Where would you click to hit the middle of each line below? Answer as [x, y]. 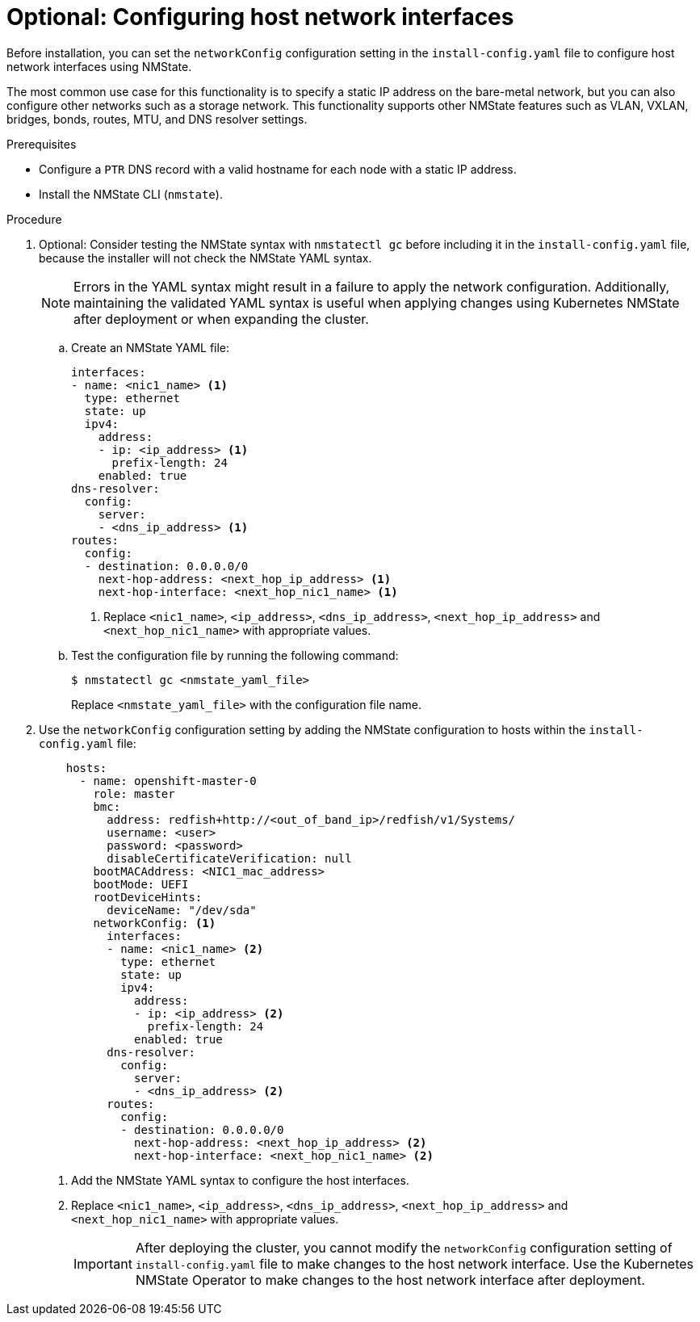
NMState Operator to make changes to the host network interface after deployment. [390, 1280]
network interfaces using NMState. [99, 66]
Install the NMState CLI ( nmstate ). [131, 194]
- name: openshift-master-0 [168, 781]
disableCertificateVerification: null [229, 858]
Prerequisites [42, 144]
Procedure [34, 219]
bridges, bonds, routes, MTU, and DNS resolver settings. [157, 119]
